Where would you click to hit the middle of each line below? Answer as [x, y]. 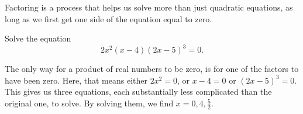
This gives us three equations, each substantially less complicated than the [138, 91]
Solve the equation [38, 38]
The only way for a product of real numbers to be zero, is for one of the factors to [152, 69]
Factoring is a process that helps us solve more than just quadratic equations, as [149, 7]
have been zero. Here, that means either [76, 80]
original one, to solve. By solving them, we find [89, 103]
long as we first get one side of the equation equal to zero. [109, 18]
